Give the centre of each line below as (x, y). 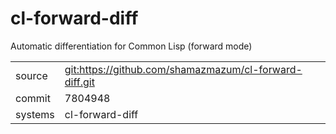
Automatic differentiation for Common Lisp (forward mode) (131, 46)
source (31, 75)
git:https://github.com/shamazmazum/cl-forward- (183, 69)
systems (35, 114)
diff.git (79, 82)
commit (33, 98)
